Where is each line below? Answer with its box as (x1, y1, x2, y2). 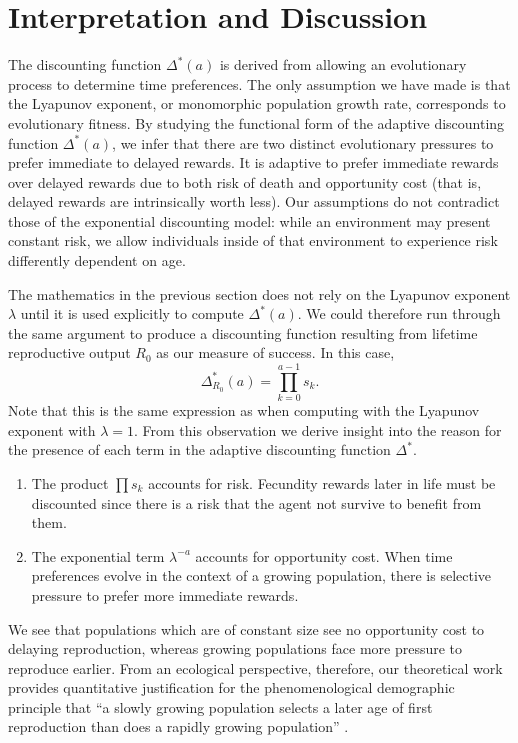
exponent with (8, 419, 96, 440)
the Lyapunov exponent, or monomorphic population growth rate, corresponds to (8, 93, 506, 114)
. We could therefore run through (297, 303, 501, 324)
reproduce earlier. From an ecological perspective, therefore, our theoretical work (8, 657, 503, 678)
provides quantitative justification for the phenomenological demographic (8, 677, 455, 698)
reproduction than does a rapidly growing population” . (8, 716, 349, 737)
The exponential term (31, 545, 165, 566)
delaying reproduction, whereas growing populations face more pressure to (8, 638, 463, 659)
